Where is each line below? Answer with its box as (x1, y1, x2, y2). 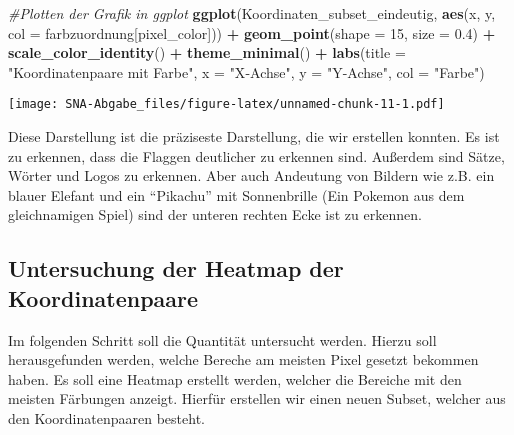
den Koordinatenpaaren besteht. (8, 407, 205, 428)
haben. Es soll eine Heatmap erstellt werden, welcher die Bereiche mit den (8, 368, 462, 389)
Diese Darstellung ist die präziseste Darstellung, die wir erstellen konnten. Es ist (8, 126, 500, 147)
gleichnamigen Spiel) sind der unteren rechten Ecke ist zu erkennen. (8, 204, 422, 225)
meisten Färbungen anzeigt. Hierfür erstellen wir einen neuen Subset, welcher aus (8, 388, 506, 409)
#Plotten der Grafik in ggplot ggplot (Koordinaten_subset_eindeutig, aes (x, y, (8, 3, 496, 23)
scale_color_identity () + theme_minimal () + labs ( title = (8, 42, 406, 63)
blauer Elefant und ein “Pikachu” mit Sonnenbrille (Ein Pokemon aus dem (8, 184, 465, 205)
